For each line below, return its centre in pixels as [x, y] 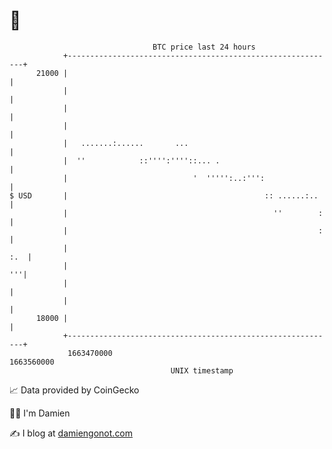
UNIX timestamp [202, 370]
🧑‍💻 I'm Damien [40, 413]
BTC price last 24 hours [204, 47]
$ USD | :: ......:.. [164, 195]
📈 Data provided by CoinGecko [74, 390]
